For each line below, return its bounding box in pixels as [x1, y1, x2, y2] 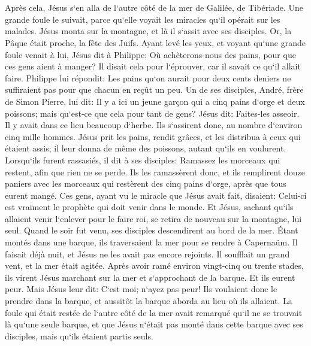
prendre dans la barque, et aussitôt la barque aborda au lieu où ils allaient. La [5, 295, 292, 307]
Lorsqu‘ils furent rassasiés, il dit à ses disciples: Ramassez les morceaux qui [5, 153, 280, 166]
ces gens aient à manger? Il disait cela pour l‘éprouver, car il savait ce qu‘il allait [5, 60, 301, 72]
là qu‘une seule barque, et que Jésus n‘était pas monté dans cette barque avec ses [5, 318, 303, 330]
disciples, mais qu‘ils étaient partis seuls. [5, 329, 153, 342]
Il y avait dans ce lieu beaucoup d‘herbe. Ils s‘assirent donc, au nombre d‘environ [5, 119, 303, 131]
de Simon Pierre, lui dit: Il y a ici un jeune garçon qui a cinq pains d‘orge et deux [5, 95, 305, 107]
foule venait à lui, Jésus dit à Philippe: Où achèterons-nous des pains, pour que [5, 48, 296, 60]
